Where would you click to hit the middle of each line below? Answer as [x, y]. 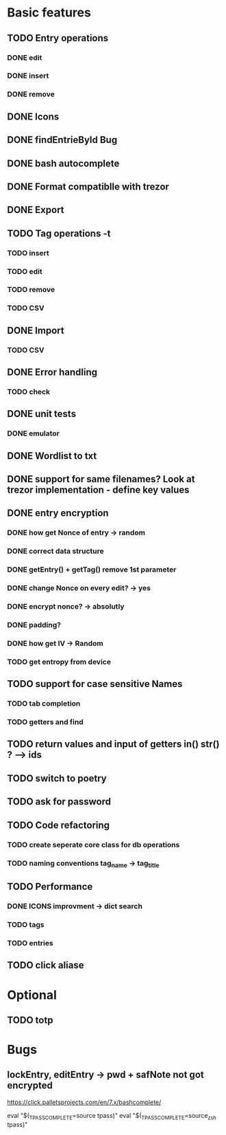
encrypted [30, 1086]
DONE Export [36, 210]
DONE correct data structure [55, 551]
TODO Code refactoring [59, 825]
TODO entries [30, 943]
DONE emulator [34, 434]
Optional [32, 995]
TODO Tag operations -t [59, 233]
